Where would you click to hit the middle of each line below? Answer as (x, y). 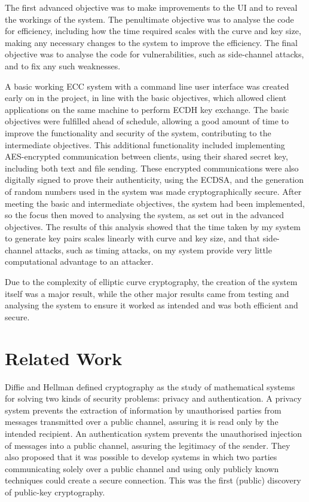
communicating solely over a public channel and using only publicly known (142, 468)
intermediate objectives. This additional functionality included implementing (145, 144)
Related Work (64, 358)
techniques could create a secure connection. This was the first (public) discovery (153, 480)
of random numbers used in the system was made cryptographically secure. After (153, 191)
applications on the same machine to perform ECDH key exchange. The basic (147, 109)
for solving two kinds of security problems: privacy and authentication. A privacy (153, 398)
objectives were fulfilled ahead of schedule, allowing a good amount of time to (147, 121)
